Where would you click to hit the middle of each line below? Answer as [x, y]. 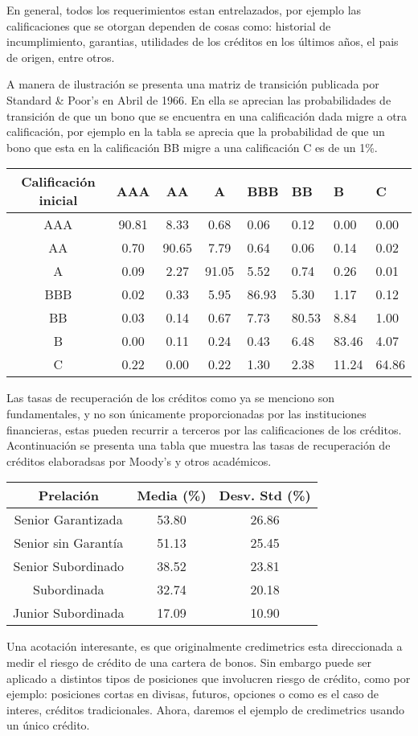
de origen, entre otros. [61, 57]
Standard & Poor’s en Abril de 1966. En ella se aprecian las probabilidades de [199, 99]
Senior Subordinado [69, 566]
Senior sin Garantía [69, 543]
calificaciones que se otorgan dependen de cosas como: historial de [169, 25]
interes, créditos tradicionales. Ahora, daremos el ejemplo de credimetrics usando [205, 709]
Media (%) [172, 495]
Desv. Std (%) [265, 495]
